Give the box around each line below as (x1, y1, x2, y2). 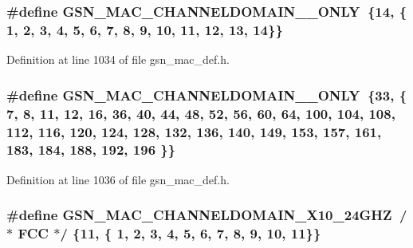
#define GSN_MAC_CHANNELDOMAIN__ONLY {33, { (6, 85, 407, 104)
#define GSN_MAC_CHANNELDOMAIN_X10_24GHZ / (6, 205, 407, 225)
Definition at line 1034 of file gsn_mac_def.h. (6, 51, 230, 68)
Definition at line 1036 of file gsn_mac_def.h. (6, 171, 230, 187)
